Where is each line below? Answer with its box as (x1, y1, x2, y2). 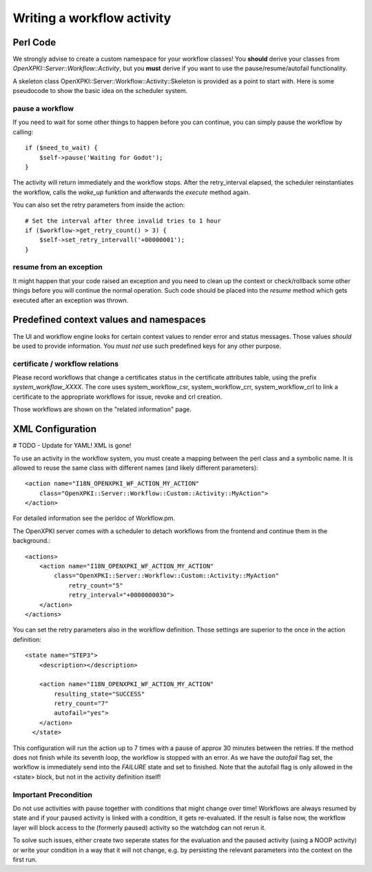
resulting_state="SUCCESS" (54, 689, 145, 698)
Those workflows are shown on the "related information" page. (12, 405, 192, 413)
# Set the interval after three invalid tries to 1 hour (25, 217, 222, 225)
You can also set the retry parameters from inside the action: (12, 200, 185, 209)
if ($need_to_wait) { (25, 144, 98, 152)
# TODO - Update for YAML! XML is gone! (12, 442, 132, 450)
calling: (12, 127, 34, 136)
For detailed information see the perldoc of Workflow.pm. (12, 514, 176, 523)
